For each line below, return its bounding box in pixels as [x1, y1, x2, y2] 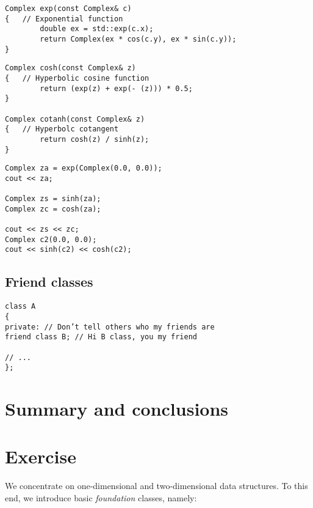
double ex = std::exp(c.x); [40, 24, 154, 34]
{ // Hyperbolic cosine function [5, 73, 149, 83]
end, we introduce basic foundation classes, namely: [5, 491, 197, 504]
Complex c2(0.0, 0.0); [5, 235, 97, 244]
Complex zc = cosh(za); [5, 204, 101, 213]
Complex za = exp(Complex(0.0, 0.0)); [5, 164, 162, 173]
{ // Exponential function [5, 14, 123, 23]
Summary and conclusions [5, 396, 229, 421]
